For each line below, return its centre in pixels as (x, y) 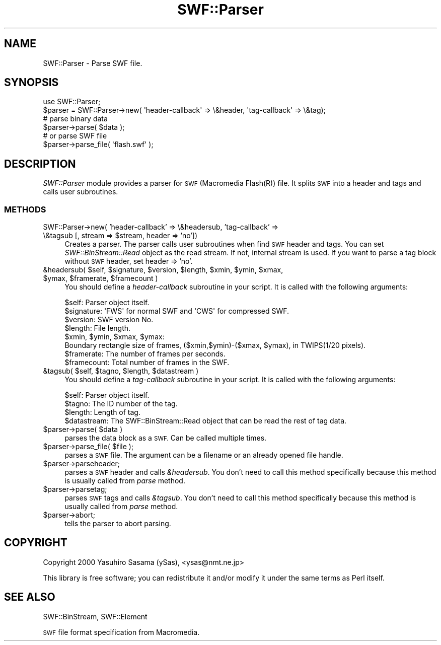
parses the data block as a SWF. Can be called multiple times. (166, 438)
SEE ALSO (30, 597)
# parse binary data (75, 119)
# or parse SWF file (75, 136)
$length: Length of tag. (102, 412)
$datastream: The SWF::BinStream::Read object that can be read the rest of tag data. (206, 421)
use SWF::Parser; (72, 102)
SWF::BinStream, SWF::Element (95, 616)
